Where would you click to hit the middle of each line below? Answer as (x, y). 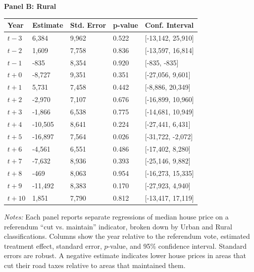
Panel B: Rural (30, 6)
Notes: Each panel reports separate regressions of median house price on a (116, 217)
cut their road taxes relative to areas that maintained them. (95, 265)
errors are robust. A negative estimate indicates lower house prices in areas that (125, 255)
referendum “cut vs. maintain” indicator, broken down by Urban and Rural (118, 226)
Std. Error (88, 25)
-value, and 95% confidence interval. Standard (177, 245)
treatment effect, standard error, (53, 245)
